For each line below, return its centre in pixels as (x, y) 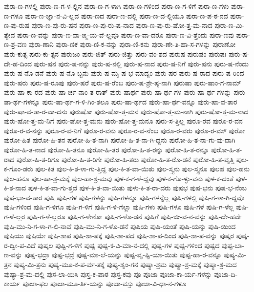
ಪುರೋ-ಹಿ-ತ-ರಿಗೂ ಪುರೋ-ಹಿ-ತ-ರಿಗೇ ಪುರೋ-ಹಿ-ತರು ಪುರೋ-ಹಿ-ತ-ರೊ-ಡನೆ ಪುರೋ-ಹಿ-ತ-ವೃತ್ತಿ (126, 159)
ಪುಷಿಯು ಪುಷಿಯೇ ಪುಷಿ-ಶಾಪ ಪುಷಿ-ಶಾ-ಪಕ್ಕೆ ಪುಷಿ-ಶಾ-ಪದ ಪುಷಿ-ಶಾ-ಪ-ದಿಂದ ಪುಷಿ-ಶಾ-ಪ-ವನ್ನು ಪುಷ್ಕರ (119, 236)
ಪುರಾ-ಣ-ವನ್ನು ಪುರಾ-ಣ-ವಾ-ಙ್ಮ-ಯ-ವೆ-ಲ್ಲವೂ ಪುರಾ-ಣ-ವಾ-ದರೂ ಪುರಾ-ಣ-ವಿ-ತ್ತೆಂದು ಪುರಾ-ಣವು (126, 34)
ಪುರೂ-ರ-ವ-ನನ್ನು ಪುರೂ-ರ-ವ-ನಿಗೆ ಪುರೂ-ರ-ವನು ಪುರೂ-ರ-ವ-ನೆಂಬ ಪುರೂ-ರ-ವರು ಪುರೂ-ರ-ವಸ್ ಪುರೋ (124, 130)
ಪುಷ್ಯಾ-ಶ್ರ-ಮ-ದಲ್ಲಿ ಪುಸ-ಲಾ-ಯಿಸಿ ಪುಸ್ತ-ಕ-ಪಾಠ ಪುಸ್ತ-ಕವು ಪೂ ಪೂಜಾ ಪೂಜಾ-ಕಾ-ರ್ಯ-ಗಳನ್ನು (108, 274)
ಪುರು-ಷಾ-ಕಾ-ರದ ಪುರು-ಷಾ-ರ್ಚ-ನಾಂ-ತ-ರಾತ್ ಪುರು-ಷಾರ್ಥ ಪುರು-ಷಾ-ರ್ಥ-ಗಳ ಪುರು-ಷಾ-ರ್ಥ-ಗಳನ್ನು (118, 92)
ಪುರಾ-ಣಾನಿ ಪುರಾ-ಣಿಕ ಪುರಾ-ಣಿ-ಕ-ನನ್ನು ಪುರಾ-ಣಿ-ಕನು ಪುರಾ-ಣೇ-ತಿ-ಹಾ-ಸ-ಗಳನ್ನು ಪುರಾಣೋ (132, 44)
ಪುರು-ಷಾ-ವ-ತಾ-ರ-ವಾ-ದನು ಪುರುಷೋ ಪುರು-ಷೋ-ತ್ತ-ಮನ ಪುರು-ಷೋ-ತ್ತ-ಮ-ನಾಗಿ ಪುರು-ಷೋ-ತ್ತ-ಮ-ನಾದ (126, 111)
